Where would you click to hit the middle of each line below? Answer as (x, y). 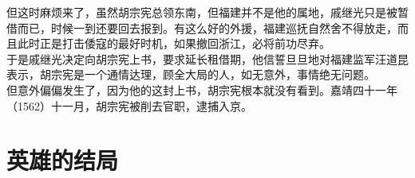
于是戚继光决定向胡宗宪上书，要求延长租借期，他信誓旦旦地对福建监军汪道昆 (207, 58)
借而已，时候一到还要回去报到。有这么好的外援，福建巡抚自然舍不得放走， (202, 27)
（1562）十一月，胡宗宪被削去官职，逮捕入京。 (129, 105)
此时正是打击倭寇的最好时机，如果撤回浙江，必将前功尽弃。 (174, 43)
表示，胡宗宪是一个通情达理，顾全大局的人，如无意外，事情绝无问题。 (191, 74)
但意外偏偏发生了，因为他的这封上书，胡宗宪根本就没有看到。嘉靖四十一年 (202, 89)
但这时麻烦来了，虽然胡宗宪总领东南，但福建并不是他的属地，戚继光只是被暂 (207, 12)
